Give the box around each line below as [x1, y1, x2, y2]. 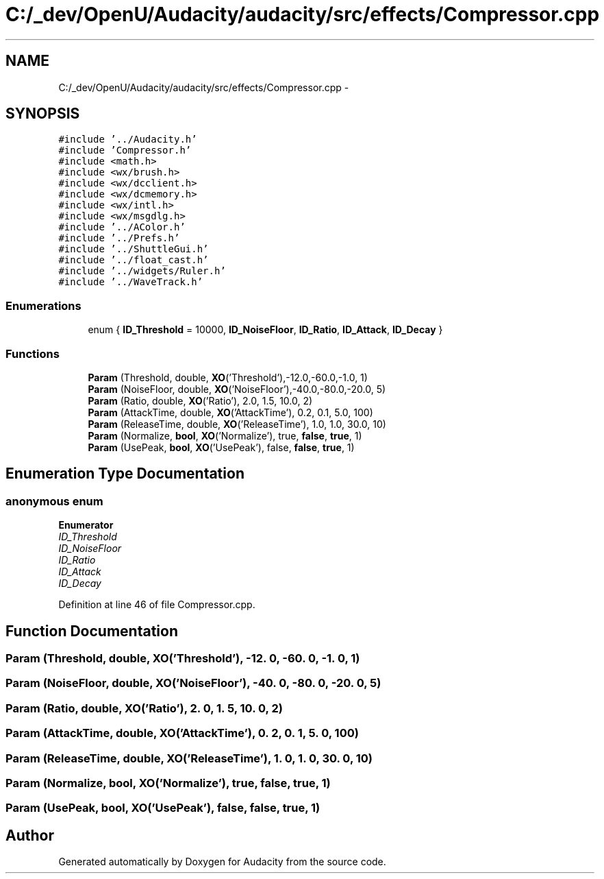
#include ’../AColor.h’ [58, 221, 186, 233]
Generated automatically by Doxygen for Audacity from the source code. [58, 856, 386, 868]
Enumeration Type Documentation [5, 465, 244, 483]
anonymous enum [5, 494, 103, 508]
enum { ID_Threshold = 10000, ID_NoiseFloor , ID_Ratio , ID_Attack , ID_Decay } [88, 324, 443, 336]
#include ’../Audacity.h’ [58, 134, 197, 145]
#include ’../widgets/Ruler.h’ [58, 265, 226, 277]
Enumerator [58, 519, 114, 531]
